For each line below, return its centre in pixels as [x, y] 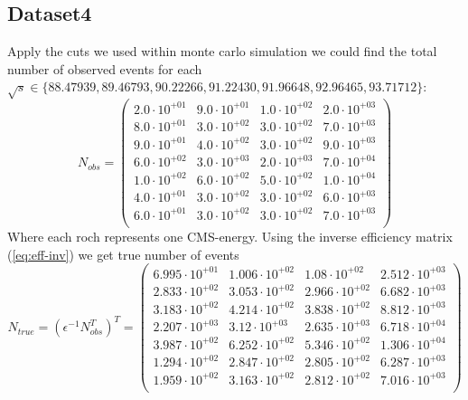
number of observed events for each [105, 68]
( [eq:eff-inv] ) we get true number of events [123, 254]
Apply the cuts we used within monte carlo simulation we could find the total [222, 51]
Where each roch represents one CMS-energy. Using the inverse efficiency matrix [230, 236]
